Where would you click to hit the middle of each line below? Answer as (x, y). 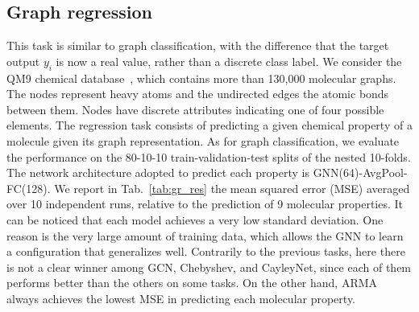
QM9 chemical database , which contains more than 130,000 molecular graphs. (201, 78)
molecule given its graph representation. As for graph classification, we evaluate (203, 140)
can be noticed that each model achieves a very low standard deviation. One (195, 219)
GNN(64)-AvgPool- (360, 172)
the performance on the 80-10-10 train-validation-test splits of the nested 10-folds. (209, 156)
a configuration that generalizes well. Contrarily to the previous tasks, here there (206, 251)
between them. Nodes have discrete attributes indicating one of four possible (195, 109)
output (23, 61)
